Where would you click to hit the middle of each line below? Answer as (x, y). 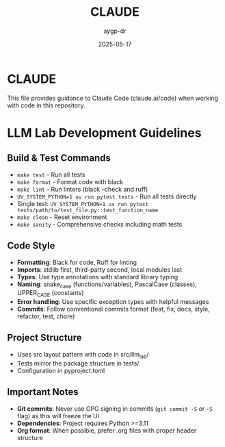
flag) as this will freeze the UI (58, 416)
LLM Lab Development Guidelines (104, 132)
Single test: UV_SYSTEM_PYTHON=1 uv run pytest (83, 203)
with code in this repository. (46, 105)
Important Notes (43, 392)
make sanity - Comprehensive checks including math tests (100, 224)
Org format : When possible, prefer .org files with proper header (107, 430)
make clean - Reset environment (62, 217)
